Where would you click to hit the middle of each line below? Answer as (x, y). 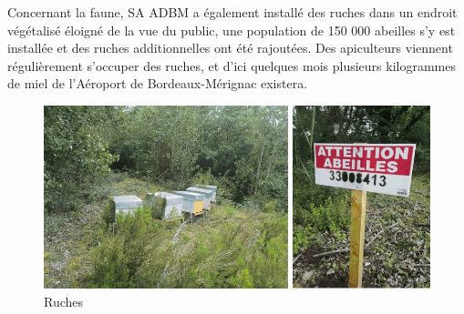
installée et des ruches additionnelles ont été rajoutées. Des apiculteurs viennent (230, 48)
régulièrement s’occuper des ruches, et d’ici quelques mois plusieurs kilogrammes (232, 65)
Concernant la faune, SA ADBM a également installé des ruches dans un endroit (232, 12)
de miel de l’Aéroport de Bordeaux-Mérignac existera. (158, 83)
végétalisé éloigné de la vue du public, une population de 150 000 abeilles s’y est (232, 30)
